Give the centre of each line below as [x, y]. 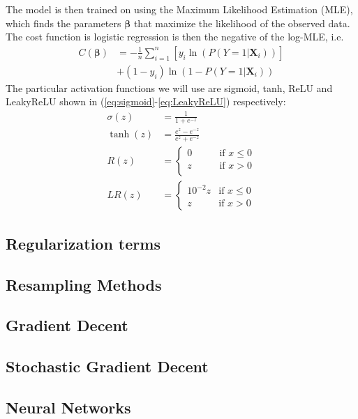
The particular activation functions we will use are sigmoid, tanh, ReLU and [169, 87]
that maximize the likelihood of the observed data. [242, 23]
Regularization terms [83, 243]
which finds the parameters [64, 23]
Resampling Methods [84, 284]
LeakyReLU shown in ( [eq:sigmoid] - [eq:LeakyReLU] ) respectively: [146, 101]
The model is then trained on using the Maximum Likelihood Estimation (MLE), [179, 9]
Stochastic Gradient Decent [107, 366]
